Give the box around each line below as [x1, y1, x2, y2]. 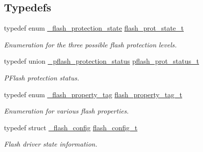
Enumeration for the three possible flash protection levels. [4, 39, 177, 49]
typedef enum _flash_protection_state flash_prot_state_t [4, 23, 184, 33]
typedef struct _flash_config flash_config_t [4, 122, 138, 132]
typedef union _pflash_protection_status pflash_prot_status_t [4, 56, 199, 66]
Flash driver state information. [4, 139, 97, 149]
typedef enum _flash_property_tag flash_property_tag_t [4, 89, 182, 99]
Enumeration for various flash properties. [4, 106, 129, 116]
